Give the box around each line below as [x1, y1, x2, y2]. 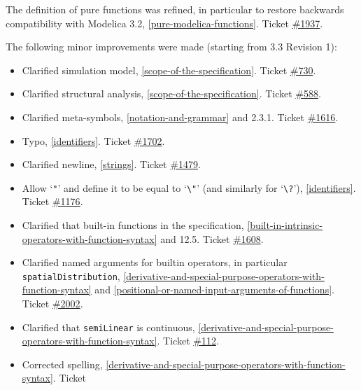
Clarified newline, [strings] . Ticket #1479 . [22, 157, 201, 172]
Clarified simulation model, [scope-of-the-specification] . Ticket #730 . [22, 62, 316, 77]
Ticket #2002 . [22, 296, 83, 311]
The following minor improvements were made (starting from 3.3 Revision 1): [6, 39, 337, 54]
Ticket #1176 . [22, 194, 83, 209]
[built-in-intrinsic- [247, 218, 323, 232]
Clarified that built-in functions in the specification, [22, 218, 244, 232]
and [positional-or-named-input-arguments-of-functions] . [94, 282, 334, 297]
